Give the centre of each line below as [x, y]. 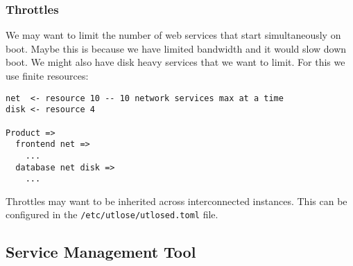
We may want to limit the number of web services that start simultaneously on [173, 35]
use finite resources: [47, 76]
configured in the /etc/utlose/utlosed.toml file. [112, 214]
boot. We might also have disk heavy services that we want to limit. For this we [175, 62]
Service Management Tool [101, 252]
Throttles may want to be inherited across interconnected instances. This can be [176, 201]
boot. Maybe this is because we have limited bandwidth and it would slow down [176, 48]
